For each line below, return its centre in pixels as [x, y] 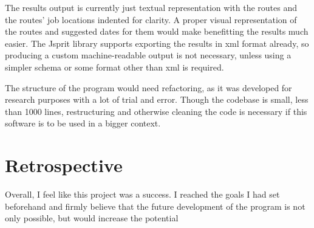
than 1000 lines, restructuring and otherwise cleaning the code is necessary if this [156, 111]
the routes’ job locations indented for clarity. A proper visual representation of [151, 19]
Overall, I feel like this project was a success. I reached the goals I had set [142, 194]
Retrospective [64, 165]
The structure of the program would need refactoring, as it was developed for [148, 87]
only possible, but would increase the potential [92, 218]
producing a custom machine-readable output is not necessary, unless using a [148, 55]
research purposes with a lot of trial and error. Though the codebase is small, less [157, 99]
